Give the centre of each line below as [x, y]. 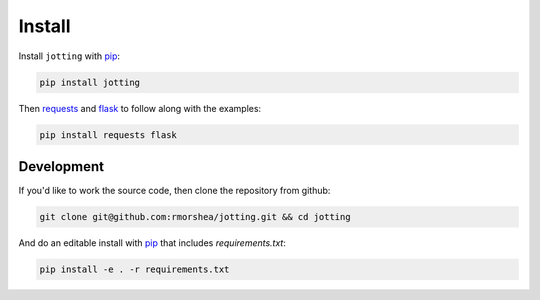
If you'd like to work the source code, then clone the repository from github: [174, 190]
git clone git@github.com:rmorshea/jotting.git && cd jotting [195, 216]
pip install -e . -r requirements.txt [134, 269]
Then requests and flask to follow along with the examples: [140, 108]
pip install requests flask [108, 134]
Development [61, 166]
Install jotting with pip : [69, 56]
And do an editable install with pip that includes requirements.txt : [152, 242]
